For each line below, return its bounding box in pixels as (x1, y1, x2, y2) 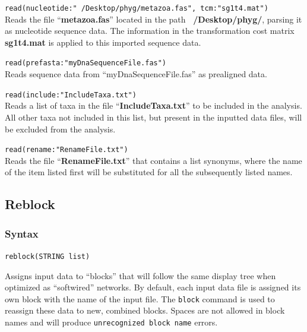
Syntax (5, 226, 39, 241)
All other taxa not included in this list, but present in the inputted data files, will (5, 110, 302, 123)
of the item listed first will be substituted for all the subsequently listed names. (5, 166, 293, 178)
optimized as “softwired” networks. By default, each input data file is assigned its (5, 281, 301, 293)
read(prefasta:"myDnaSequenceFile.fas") (5, 59, 167, 68)
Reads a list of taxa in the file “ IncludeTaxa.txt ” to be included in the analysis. (5, 99, 302, 112)
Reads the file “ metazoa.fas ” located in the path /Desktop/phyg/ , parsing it (5, 12, 302, 25)
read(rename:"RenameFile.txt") (5, 146, 128, 154)
